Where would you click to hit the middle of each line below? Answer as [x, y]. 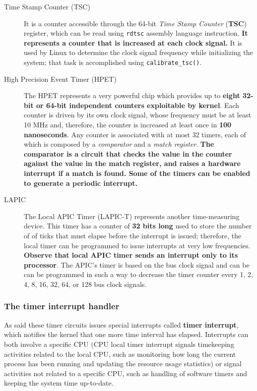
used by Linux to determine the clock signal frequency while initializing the [138, 52]
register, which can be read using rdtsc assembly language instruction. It [136, 33]
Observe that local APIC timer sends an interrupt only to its [131, 255]
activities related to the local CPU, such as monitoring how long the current [120, 354]
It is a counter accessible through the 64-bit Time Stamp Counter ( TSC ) [135, 23]
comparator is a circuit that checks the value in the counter [128, 153]
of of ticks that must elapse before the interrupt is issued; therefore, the [133, 235]
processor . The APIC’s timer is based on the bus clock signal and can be [137, 264]
